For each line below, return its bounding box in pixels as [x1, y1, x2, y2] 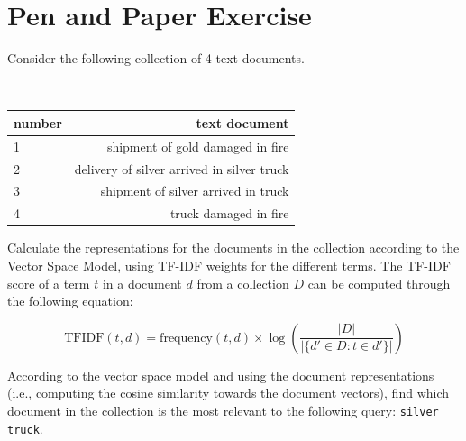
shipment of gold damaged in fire [106, 136, 289, 155]
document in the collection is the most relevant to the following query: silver [7, 400, 439, 419]
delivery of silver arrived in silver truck [74, 159, 289, 178]
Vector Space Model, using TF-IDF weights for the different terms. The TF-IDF [7, 255, 451, 274]
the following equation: [7, 291, 133, 310]
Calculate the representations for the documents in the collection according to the [7, 238, 460, 257]
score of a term [7, 273, 90, 292]
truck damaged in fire [169, 204, 289, 223]
